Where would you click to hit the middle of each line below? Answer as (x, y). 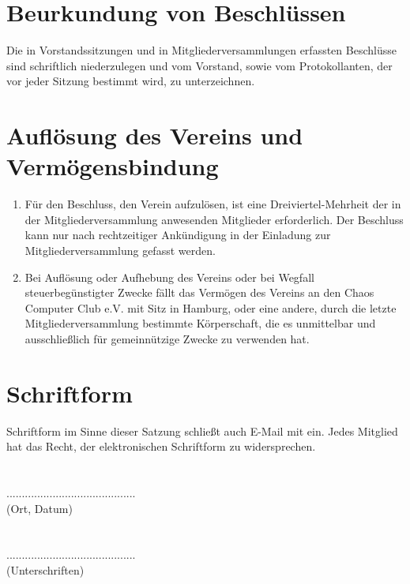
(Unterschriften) (45, 570)
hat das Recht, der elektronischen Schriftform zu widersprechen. (161, 446)
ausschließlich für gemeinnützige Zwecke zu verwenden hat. (167, 338)
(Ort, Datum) (39, 508)
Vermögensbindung (113, 166)
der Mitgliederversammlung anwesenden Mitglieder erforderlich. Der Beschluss (214, 219)
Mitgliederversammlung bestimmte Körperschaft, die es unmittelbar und (200, 323)
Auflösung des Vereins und (155, 135)
